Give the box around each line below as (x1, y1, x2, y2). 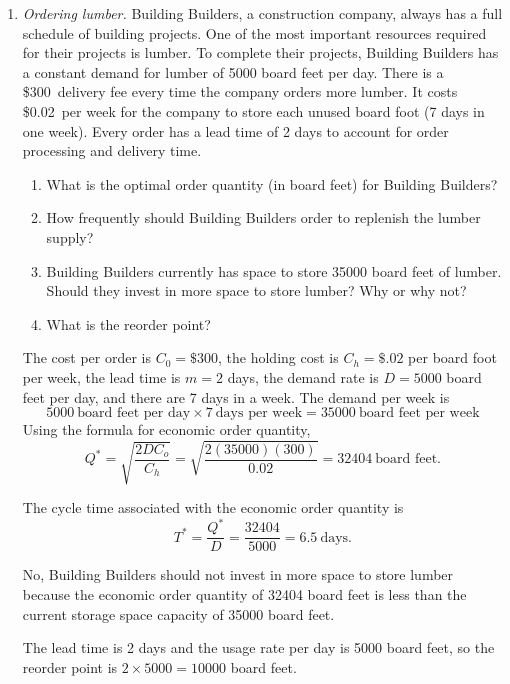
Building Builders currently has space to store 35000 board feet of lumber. (46, 260, 502, 281)
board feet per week (358, 406, 480, 421)
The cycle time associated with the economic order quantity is (22, 497, 404, 518)
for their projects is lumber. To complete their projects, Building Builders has (22, 42, 499, 63)
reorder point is (22, 656, 118, 677)
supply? (46, 226, 94, 247)
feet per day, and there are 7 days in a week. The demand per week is (22, 386, 450, 407)
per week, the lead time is (22, 366, 181, 387)
